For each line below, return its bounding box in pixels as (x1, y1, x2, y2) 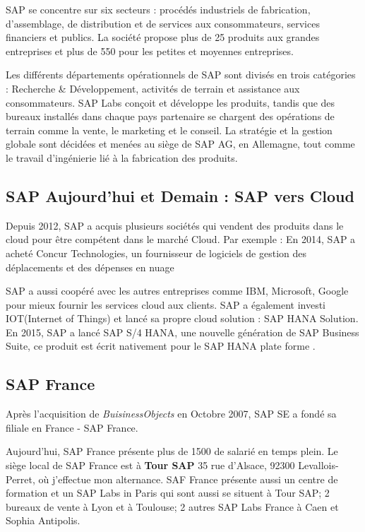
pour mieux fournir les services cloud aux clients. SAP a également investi (6, 297, 325, 312)
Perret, (6, 471, 35, 486)
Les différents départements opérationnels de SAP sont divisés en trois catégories (6, 67, 356, 82)
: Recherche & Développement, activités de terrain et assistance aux (6, 81, 300, 95)
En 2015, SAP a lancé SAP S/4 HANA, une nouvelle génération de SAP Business (6, 324, 359, 339)
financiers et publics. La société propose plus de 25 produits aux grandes (6, 30, 320, 45)
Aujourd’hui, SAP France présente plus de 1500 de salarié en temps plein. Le (6, 444, 338, 459)
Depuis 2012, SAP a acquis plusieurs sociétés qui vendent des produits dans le (6, 218, 344, 232)
